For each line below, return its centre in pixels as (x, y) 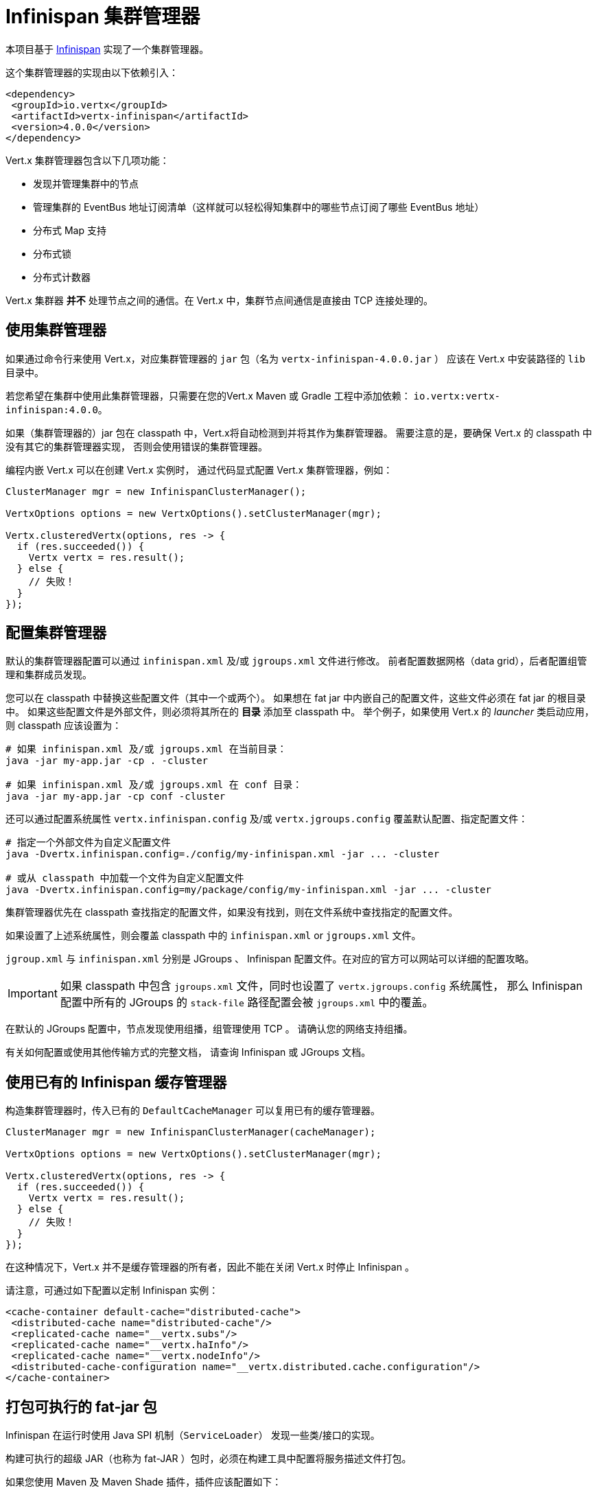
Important (33, 994)
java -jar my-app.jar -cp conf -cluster (116, 797)
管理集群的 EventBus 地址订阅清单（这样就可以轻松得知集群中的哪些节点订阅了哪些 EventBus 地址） (259, 207)
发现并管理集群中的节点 (86, 183)
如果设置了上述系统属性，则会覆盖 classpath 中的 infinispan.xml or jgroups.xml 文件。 (213, 936)
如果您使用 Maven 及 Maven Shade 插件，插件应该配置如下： (144, 1482)
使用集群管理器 (56, 330)
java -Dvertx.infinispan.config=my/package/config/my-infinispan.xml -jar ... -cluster (249, 890)
